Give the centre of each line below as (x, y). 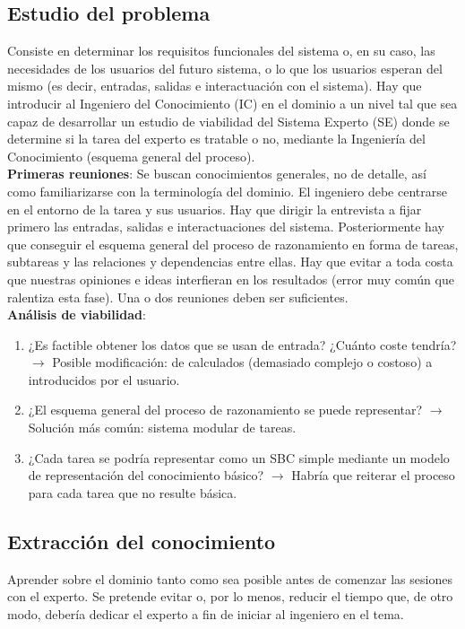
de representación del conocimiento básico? (146, 475)
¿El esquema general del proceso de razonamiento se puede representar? (225, 410)
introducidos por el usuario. (104, 379)
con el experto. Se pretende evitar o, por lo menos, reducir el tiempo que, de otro (230, 596)
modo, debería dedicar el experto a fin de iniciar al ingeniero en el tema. (206, 613)
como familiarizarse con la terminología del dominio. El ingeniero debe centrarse (227, 191)
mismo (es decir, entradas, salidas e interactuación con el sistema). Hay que (215, 86)
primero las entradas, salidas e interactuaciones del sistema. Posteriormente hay (226, 227)
